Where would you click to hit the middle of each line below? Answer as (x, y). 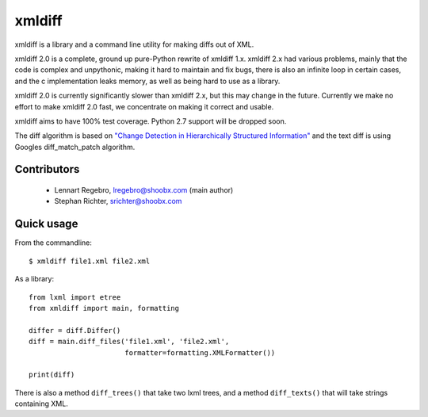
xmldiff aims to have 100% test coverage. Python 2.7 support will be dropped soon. (151, 121)
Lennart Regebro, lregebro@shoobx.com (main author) (144, 190)
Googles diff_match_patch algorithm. (75, 147)
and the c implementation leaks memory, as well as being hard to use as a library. (147, 81)
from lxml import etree (75, 297)
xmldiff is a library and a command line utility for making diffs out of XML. (134, 44)
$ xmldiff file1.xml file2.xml (90, 261)
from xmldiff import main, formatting (104, 308)
